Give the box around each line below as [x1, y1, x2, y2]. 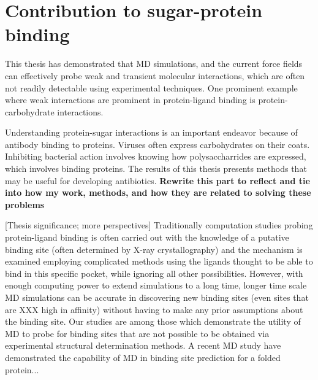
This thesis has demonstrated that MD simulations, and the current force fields [5, 57, 303, 70]
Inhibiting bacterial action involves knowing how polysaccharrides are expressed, [5, 150, 306, 163]
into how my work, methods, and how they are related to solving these [5, 186, 311, 199]
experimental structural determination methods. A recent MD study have [5, 339, 281, 352]
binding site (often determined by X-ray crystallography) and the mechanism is [5, 242, 303, 255]
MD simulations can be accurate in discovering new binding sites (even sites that [5, 291, 309, 303]
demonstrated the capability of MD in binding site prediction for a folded [5, 351, 281, 363]
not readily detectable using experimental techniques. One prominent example [5, 81, 298, 94]
